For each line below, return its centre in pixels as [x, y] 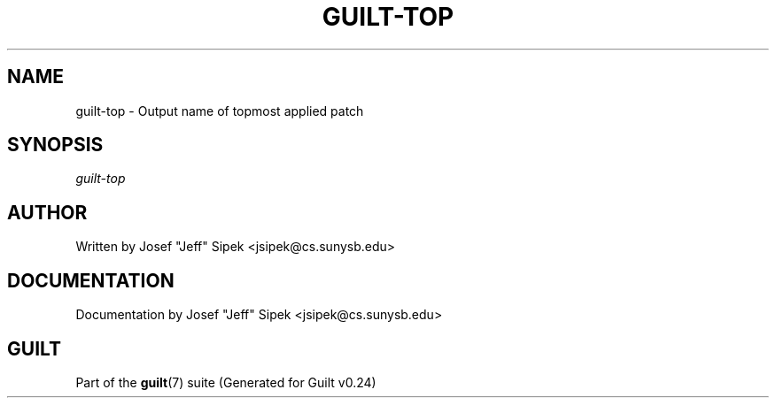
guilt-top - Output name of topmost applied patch [220, 111]
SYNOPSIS [55, 145]
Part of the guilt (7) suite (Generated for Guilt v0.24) [226, 382]
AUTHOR [47, 212]
